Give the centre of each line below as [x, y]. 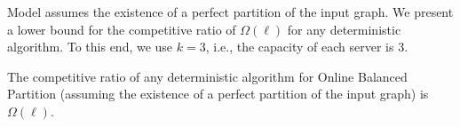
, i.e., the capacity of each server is [300, 47]
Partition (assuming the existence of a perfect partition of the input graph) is [218, 94]
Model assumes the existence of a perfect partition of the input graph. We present [230, 12]
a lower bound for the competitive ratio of [122, 29]
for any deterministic [344, 29]
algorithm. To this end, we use [90, 47]
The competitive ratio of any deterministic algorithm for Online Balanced [207, 76]
